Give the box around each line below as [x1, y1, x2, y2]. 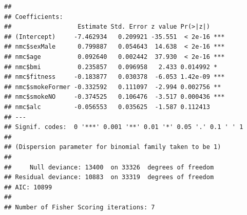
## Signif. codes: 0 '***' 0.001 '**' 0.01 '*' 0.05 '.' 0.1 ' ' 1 [4, 123, 243, 131]
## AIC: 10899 [4, 183, 52, 191]
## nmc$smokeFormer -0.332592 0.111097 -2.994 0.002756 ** [4, 83, 221, 91]
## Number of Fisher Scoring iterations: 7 [4, 203, 155, 211]
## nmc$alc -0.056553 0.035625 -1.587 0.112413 [4, 103, 210, 111]
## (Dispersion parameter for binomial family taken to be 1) [4, 143, 221, 151]
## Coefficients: [4, 13, 63, 20]
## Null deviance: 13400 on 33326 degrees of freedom [4, 163, 214, 171]
